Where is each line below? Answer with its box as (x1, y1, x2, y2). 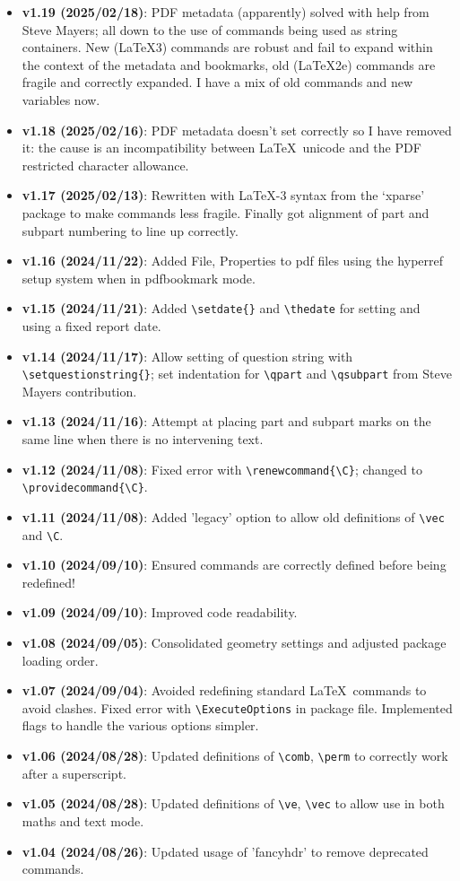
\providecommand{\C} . (22, 477, 148, 496)
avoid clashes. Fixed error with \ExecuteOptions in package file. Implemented (22, 698, 453, 717)
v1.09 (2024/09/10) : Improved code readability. (22, 603, 298, 622)
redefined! (22, 572, 75, 591)
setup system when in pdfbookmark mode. (22, 268, 256, 287)
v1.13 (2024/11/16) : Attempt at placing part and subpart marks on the (22, 412, 431, 431)
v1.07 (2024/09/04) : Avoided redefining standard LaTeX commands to (22, 681, 427, 700)
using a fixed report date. (22, 316, 161, 335)
